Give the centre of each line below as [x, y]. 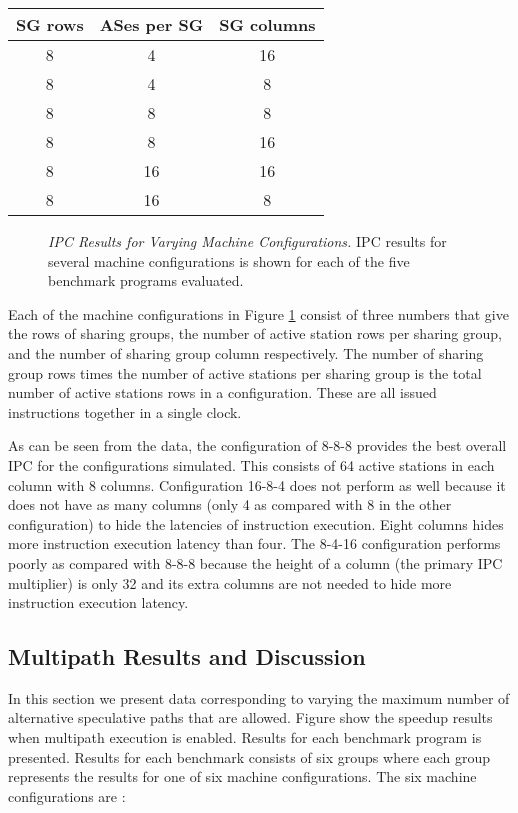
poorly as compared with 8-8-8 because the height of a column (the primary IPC [255, 562]
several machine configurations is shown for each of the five [229, 260]
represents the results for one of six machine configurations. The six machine [242, 776]
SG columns [267, 24]
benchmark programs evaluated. [146, 280]
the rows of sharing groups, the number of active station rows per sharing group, [255, 333]
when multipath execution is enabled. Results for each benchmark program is [245, 737]
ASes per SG [151, 24]
